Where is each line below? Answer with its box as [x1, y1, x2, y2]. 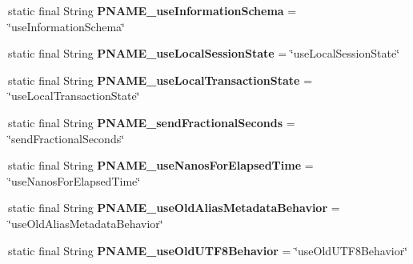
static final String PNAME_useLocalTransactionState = [8, 71, 313, 88]
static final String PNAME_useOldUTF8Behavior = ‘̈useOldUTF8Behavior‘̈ [8, 242, 408, 258]
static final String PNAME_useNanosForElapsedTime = [8, 157, 314, 174]
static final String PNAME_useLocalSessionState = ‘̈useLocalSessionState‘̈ [8, 45, 400, 62]
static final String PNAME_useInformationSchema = [8, 2, 297, 18]
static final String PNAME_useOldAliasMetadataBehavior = [8, 199, 340, 216]
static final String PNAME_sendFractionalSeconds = [8, 114, 295, 130]
